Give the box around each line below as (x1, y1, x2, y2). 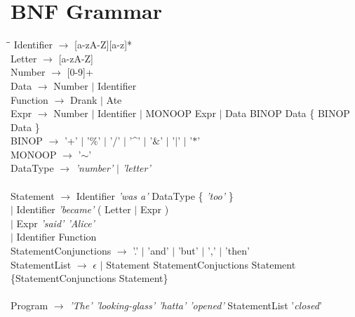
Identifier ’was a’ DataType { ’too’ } (76, 188, 234, 203)
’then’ (225, 243, 250, 258)
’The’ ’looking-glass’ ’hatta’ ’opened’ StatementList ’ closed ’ (69, 298, 322, 313)
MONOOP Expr (145, 106, 216, 121)
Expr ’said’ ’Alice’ (16, 215, 95, 230)
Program (11, 298, 48, 313)
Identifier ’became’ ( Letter (16, 202, 131, 217)
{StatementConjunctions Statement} (11, 271, 168, 285)
